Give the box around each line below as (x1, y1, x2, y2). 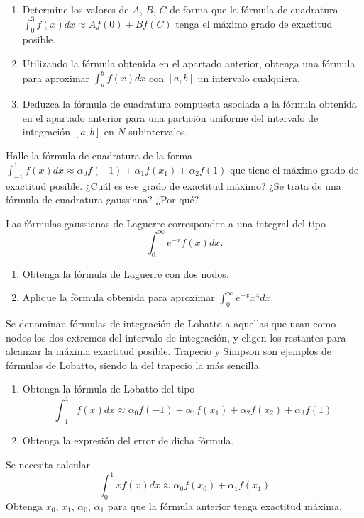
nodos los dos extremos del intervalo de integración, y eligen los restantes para (6, 330, 346, 344)
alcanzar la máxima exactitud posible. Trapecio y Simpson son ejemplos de (6, 344, 331, 359)
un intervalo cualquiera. (197, 70, 300, 85)
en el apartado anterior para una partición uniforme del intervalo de (22, 110, 319, 125)
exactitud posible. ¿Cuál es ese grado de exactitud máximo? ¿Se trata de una (6, 178, 341, 193)
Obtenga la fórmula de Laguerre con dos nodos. (22, 266, 229, 281)
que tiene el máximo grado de (230, 162, 359, 176)
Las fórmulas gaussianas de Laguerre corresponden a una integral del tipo (6, 215, 326, 230)
